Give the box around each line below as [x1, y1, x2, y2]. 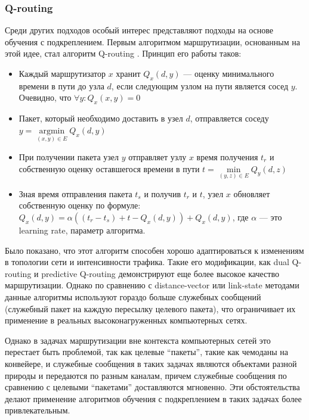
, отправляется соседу [190, 112, 269, 125]
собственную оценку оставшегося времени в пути [18, 162, 200, 175]
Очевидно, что [18, 91, 72, 104]
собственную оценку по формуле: [18, 199, 141, 211]
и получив [144, 187, 181, 200]
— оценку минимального [183, 67, 274, 79]
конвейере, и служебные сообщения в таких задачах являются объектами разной [5, 357, 297, 369]
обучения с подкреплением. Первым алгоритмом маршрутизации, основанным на [5, 35, 300, 48]
